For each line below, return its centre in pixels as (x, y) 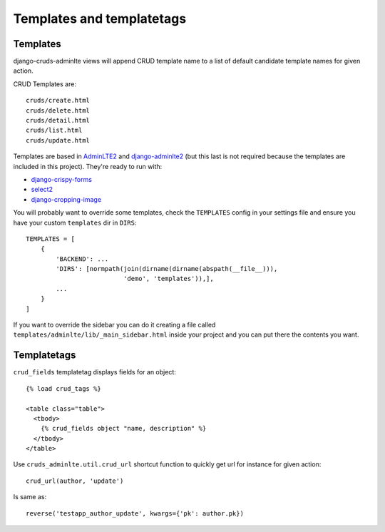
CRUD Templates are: (45, 84)
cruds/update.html (58, 140)
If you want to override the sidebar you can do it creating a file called (114, 325)
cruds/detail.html (58, 121)
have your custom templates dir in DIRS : (75, 222)
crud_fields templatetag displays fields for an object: (94, 372)
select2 (42, 190)
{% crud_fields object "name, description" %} (123, 429)
